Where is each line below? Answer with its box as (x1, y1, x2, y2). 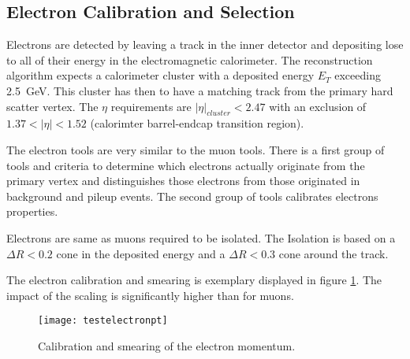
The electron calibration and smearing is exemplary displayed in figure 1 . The (6, 272, 382, 288)
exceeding (334, 67, 381, 83)
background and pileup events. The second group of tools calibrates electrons (6, 187, 378, 204)
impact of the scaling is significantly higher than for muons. (6, 287, 294, 303)
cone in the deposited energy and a (56, 245, 225, 261)
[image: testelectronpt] (38, 315, 168, 327)
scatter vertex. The (6, 98, 99, 114)
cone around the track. (278, 245, 389, 261)
